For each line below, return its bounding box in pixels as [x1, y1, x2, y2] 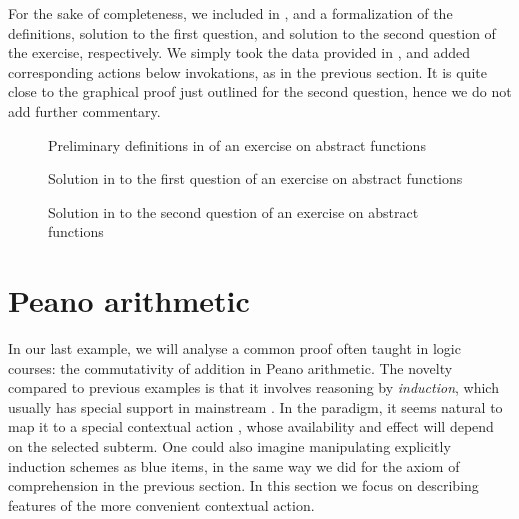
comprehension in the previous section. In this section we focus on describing [8, 475, 479, 496]
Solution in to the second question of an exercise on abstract [48, 201, 419, 222]
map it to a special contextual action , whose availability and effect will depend [8, 416, 494, 437]
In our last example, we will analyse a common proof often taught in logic [8, 338, 461, 359]
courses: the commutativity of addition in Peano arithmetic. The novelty [8, 357, 453, 378]
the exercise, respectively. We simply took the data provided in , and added [8, 42, 470, 63]
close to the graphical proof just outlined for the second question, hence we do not [8, 81, 512, 102]
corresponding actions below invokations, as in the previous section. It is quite [8, 61, 487, 82]
